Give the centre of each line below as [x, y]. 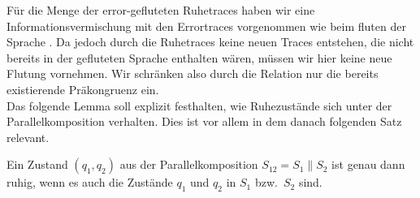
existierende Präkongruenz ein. [83, 89]
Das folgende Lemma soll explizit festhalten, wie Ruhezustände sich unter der [199, 105]
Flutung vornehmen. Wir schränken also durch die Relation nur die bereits [193, 73]
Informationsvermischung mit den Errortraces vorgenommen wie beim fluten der [206, 26]
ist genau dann [368, 164]
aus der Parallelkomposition [189, 164]
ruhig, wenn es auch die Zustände [90, 182]
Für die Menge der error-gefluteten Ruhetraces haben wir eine [161, 10]
